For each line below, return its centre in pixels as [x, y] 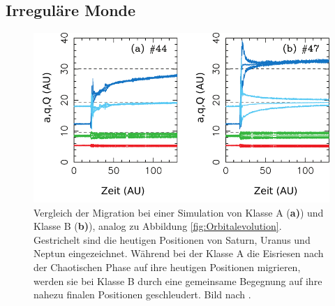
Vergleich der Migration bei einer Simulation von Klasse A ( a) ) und [179, 212]
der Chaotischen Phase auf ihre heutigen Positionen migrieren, [167, 267]
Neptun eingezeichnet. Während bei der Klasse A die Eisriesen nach [179, 253]
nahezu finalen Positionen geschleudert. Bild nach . [142, 294]
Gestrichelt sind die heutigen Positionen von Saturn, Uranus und [172, 239]
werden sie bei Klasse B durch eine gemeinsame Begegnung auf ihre [178, 280]
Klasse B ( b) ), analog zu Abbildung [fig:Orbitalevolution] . [158, 226]
